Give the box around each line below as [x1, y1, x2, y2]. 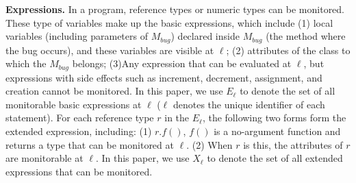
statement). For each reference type [5, 110, 154, 125]
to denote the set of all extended [207, 151, 343, 165]
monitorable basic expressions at [5, 97, 142, 111]
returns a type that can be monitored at [5, 137, 174, 151]
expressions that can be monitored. [5, 164, 153, 178]
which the [5, 56, 47, 71]
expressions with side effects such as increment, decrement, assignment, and [5, 70, 322, 84]
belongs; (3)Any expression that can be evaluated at [72, 56, 292, 71]
